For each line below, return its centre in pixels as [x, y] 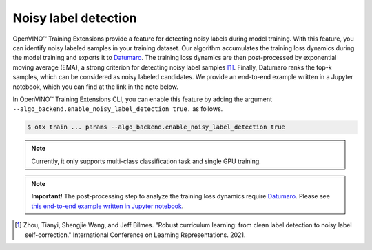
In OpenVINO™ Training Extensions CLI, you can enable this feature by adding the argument [142, 99]
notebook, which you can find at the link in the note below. [95, 87]
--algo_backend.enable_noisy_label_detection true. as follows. [118, 109]
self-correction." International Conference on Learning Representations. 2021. [135, 235]
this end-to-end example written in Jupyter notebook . [107, 206]
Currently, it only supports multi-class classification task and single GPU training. [146, 161]
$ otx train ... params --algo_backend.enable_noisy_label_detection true [156, 127]
